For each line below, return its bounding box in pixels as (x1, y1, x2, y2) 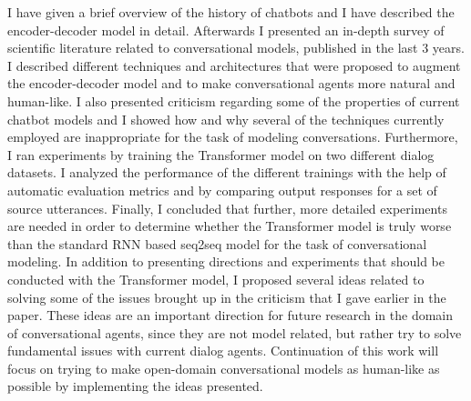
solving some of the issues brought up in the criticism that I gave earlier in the (7, 287, 446, 306)
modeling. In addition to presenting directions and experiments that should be (7, 252, 445, 271)
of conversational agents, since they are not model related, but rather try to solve (7, 323, 462, 342)
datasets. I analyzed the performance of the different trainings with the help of (7, 163, 446, 182)
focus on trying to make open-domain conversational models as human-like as (7, 358, 440, 377)
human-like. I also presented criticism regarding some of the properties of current (7, 91, 460, 110)
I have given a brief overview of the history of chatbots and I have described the (7, 3, 455, 21)
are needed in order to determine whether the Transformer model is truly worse (7, 216, 452, 236)
